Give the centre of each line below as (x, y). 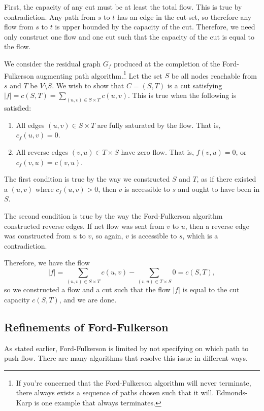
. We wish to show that (88, 85)
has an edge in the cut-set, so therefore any (184, 16)
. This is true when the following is (182, 95)
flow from (19, 27)
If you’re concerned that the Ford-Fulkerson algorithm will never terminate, (134, 382)
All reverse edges (42, 152)
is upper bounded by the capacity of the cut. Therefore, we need (155, 27)
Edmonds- (232, 392)
